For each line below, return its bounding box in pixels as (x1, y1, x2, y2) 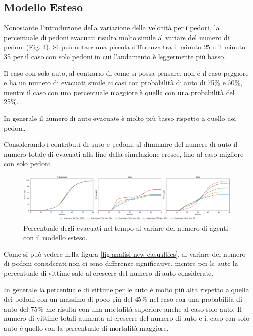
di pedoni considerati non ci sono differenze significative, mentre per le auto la (4, 258, 238, 268)
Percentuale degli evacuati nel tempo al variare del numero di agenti (23, 222, 228, 233)
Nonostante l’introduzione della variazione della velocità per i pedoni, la (4, 23, 220, 33)
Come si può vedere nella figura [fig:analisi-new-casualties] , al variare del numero (4, 248, 246, 259)
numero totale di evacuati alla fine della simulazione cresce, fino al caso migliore (4, 148, 244, 159)
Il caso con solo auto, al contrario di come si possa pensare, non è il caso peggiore (4, 68, 249, 78)
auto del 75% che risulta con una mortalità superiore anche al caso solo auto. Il (4, 303, 242, 313)
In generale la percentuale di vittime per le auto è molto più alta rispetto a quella (4, 284, 249, 294)
